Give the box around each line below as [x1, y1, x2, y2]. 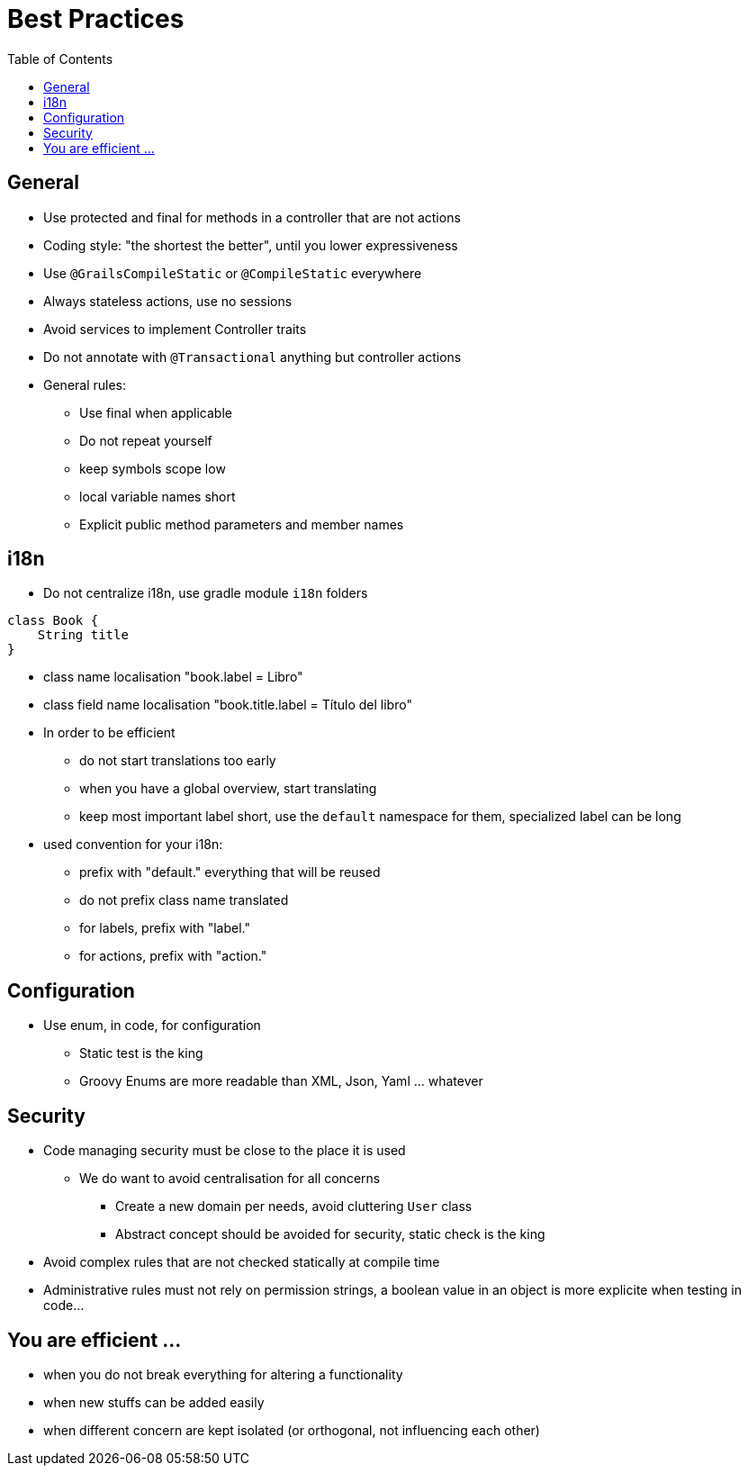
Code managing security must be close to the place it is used [43, 1143, 406, 1159]
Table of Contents [7, 50, 113, 67]
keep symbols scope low [79, 460, 226, 476]
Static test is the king [79, 1045, 203, 1062]
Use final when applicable [79, 404, 232, 420]
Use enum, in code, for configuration [43, 1017, 261, 1034]
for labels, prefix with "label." [79, 920, 250, 936]
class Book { [7, 613, 99, 628]
